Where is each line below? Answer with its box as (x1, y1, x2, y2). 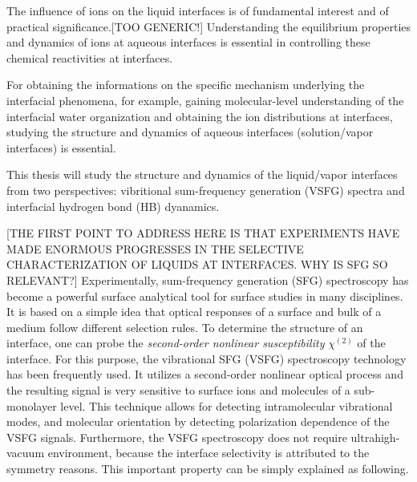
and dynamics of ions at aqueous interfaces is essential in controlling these (6, 34, 370, 51)
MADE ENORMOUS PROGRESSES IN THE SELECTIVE (6, 240, 304, 257)
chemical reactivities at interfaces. (6, 49, 173, 66)
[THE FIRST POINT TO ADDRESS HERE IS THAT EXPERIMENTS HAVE (6, 225, 400, 241)
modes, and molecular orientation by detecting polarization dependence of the (6, 413, 390, 430)
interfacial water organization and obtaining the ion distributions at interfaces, (6, 107, 393, 124)
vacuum (6, 444, 45, 461)
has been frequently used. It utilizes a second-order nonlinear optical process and (6, 366, 403, 383)
